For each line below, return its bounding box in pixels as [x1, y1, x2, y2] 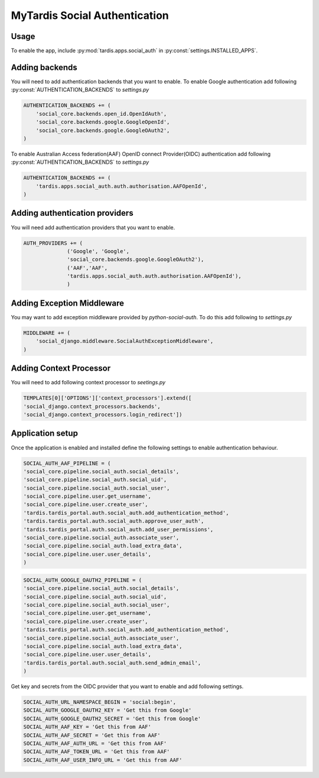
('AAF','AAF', [67, 264, 108, 271]
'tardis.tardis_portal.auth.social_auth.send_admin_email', [23, 659, 201, 666]
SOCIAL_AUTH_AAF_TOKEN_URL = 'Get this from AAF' [23, 748, 170, 755]
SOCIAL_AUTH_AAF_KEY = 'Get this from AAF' [23, 724, 152, 730]
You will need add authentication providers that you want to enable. [11, 223, 175, 231]
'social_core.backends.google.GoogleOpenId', [35, 119, 170, 125]
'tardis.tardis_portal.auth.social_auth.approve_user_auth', [23, 518, 204, 524]
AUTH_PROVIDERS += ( [23, 239, 83, 247]
